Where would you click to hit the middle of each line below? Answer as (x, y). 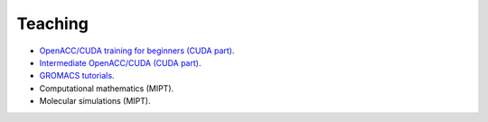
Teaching (53, 23)
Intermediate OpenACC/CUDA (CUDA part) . (120, 62)
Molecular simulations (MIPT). (95, 101)
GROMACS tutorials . (77, 76)
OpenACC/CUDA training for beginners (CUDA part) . (137, 51)
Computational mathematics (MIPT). (107, 88)
